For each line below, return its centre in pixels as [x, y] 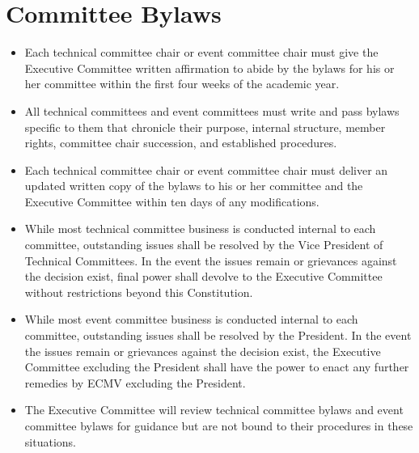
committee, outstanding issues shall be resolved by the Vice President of [204, 245]
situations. [50, 441]
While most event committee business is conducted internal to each [191, 319]
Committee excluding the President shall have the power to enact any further [217, 367]
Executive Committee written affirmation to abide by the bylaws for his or [209, 68]
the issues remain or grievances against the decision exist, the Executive [203, 351]
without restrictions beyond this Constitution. [139, 292]
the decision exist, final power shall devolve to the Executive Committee [203, 276]
